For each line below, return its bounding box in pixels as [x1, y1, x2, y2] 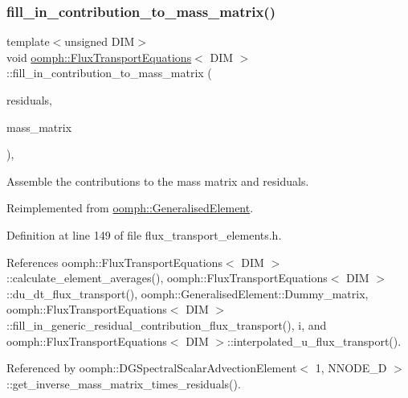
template [6, 33, 50, 50]
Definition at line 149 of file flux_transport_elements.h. [6, 226, 282, 243]
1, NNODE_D [315, 359, 387, 376]
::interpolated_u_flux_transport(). [227, 332, 402, 349]
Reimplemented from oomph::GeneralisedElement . [6, 199, 254, 216]
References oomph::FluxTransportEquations [6, 253, 222, 270]
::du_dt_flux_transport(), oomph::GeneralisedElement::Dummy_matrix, [6, 285, 369, 302]
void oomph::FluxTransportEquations [6, 48, 192, 65]
